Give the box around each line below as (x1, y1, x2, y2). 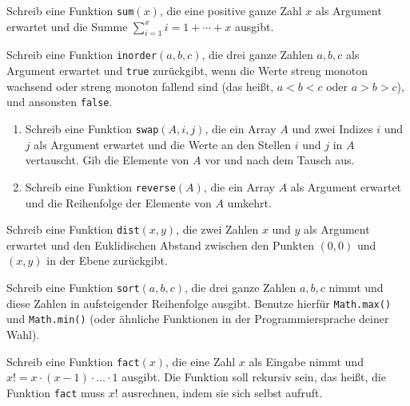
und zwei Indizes (292, 120, 373, 137)
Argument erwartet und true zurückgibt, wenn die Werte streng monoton (6, 62, 368, 79)
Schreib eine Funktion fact (6, 353, 140, 369)
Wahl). (6, 325, 40, 342)
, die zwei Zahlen (176, 221, 259, 238)
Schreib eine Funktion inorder (6, 46, 157, 63)
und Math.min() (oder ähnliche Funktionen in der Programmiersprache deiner (6, 310, 389, 327)
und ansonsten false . (6, 93, 113, 110)
